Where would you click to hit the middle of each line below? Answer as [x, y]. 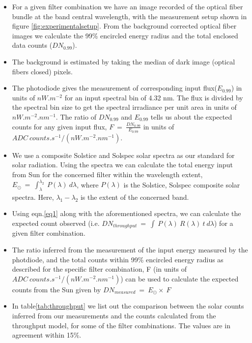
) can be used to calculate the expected [180, 278]
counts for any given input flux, [59, 126]
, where [88, 184]
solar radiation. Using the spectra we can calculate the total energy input [122, 165]
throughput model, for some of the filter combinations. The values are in [121, 325]
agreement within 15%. [47, 335]
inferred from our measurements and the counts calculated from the [114, 315]
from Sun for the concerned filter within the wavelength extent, [107, 174]
